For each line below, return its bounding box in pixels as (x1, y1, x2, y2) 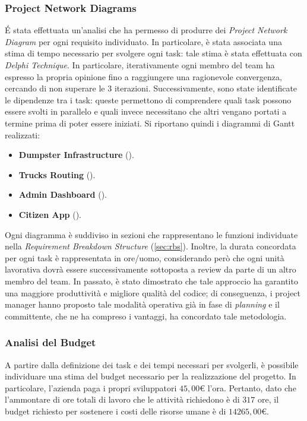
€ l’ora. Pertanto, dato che (200, 381, 296, 394)
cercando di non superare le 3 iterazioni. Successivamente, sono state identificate (5, 82, 297, 94)
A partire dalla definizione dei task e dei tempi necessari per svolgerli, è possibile (5, 358, 299, 371)
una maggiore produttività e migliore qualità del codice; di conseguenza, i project (5, 286, 301, 299)
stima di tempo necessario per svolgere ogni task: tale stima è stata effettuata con (5, 47, 302, 59)
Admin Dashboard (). (18, 188, 107, 201)
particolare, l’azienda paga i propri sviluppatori (5, 381, 177, 394)
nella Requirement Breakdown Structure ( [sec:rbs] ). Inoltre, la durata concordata (5, 240, 296, 252)
